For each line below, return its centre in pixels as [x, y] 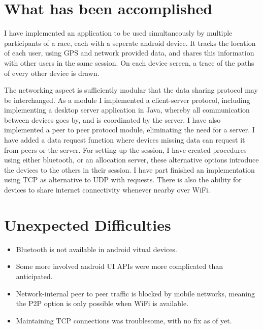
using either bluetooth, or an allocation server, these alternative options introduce [131, 160]
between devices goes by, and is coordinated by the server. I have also [112, 119]
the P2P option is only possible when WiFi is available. [102, 303]
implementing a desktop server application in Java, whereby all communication [127, 110]
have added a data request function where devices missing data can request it [125, 140]
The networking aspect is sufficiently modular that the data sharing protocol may [131, 90]
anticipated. [34, 276]
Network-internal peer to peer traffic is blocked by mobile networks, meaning [135, 293]
